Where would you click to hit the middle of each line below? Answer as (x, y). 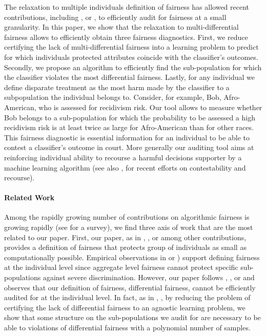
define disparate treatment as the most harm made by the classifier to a (117, 87)
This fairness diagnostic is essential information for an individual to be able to (127, 137)
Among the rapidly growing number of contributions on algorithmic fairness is (127, 217)
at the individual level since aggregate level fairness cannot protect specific (121, 267)
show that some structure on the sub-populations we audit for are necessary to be (132, 317)
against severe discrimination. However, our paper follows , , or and (149, 277)
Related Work (29, 197)
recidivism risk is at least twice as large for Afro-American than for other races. (129, 127)
